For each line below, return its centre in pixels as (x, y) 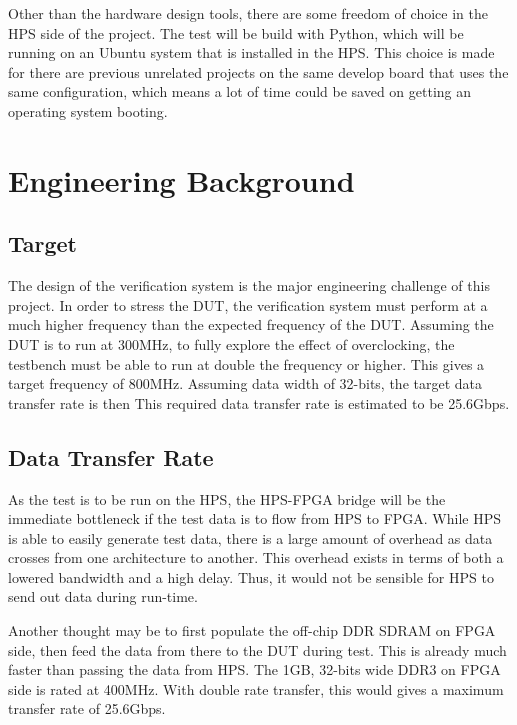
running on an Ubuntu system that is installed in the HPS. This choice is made (251, 52)
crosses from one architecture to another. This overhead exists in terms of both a (256, 557)
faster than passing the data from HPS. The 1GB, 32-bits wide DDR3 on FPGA (254, 669)
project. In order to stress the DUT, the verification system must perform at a (248, 304)
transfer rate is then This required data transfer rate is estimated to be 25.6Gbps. (259, 402)
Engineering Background (181, 179)
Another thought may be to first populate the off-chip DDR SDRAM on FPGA (252, 630)
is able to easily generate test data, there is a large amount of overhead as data (250, 537)
